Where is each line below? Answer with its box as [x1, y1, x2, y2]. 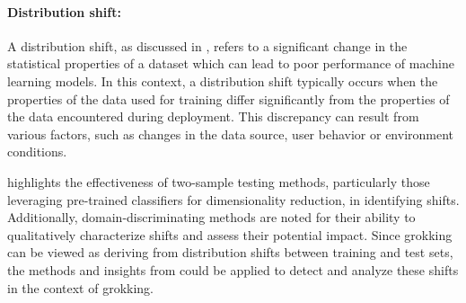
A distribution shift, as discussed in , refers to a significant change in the [7, 36, 408, 55]
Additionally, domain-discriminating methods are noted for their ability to [7, 208, 416, 227]
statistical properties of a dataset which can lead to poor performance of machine [7, 54, 454, 73]
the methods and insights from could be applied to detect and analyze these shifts [7, 260, 459, 279]
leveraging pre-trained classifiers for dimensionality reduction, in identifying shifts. [7, 190, 460, 209]
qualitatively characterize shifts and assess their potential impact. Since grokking [7, 225, 453, 244]
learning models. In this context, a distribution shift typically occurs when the [7, 71, 438, 90]
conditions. [7, 142, 67, 161]
